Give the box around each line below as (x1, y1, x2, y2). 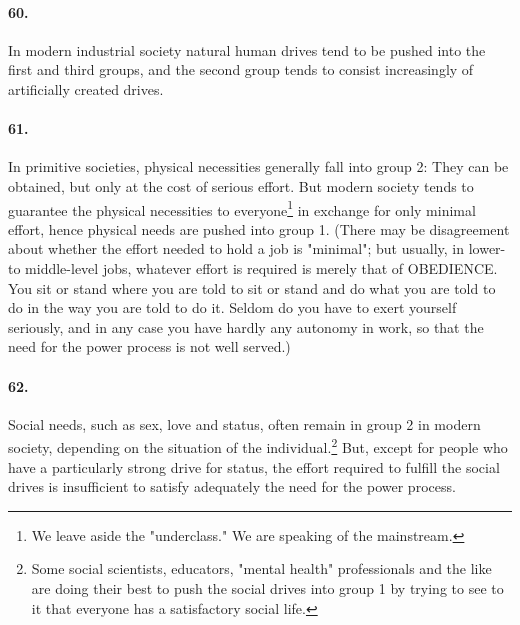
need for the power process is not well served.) (8, 336, 291, 357)
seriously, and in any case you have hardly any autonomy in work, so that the (8, 316, 484, 337)
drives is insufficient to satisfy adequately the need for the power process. (8, 476, 456, 497)
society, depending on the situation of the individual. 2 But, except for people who (8, 434, 508, 458)
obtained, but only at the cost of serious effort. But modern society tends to (8, 175, 474, 196)
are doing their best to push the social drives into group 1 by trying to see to (31, 577, 504, 598)
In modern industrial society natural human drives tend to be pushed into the (8, 39, 486, 60)
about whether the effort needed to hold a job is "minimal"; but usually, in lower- (8, 238, 506, 259)
